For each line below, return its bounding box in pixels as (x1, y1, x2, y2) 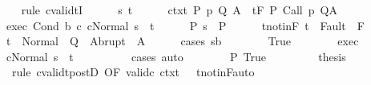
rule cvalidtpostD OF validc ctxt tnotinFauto (11, 64, 255, 80)
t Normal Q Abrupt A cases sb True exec (6, 33, 359, 49)
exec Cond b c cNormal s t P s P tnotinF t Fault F (6, 17, 365, 33)
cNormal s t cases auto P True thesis (6, 48, 346, 64)
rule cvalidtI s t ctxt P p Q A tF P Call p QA (21, 2, 337, 17)
